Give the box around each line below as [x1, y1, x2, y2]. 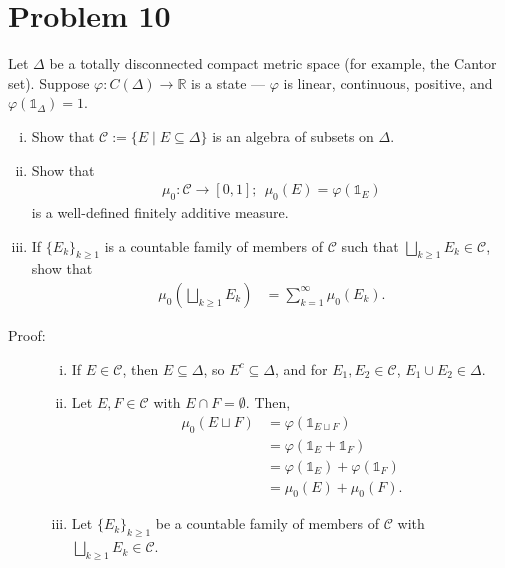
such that [341, 235, 399, 256]
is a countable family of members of [104, 235, 323, 256]
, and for [274, 358, 328, 379]
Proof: [8, 324, 46, 345]
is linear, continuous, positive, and [283, 72, 493, 93]
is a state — [191, 72, 266, 93]
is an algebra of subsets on [212, 125, 374, 146]
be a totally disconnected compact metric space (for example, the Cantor [49, 53, 497, 74]
